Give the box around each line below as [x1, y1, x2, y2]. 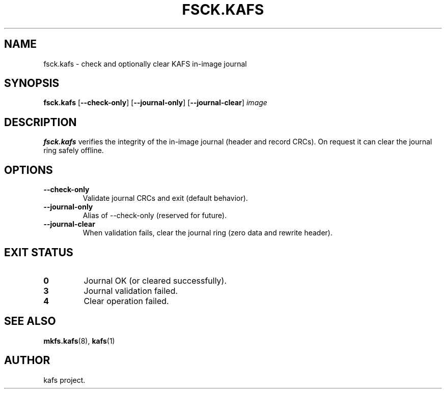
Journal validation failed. [83, 285, 178, 296]
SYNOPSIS [4, 77, 60, 90]
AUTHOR [4, 354, 50, 367]
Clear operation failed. [83, 295, 169, 306]
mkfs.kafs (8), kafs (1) [43, 336, 115, 345]
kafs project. [43, 375, 86, 384]
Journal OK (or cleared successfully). [83, 275, 227, 286]
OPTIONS [4, 163, 53, 176]
